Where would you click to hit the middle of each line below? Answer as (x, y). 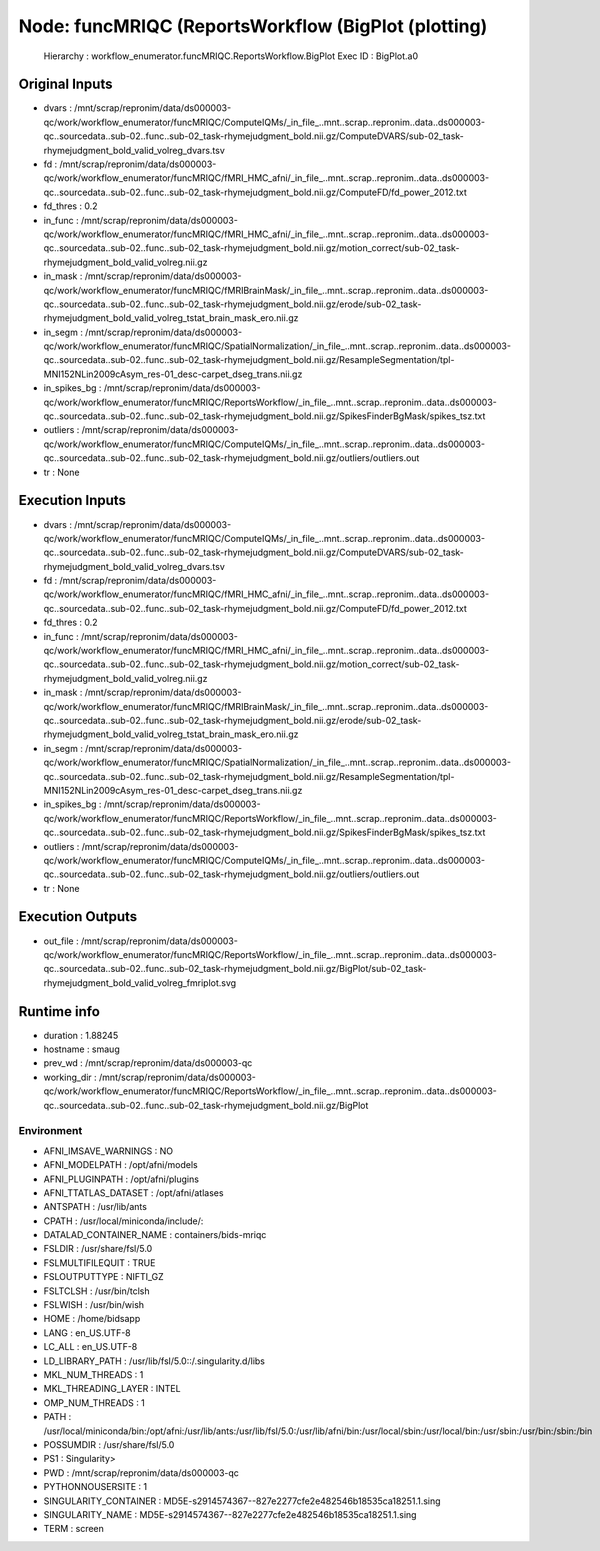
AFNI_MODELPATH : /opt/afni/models (121, 1165)
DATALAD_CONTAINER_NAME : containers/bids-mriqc (155, 1235)
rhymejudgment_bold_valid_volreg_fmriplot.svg (140, 982)
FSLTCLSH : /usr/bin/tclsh (96, 1291)
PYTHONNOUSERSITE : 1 (95, 1487)
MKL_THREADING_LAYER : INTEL (112, 1389)
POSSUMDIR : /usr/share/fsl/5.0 (109, 1444)
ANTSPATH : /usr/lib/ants (95, 1207)
